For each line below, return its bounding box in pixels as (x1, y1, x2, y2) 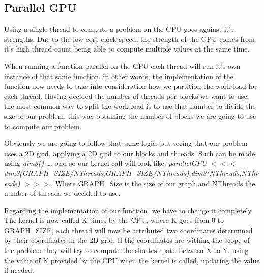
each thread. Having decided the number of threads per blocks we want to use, (4, 90, 249, 101)
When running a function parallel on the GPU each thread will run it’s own (4, 60, 241, 71)
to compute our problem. (4, 120, 82, 131)
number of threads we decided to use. (4, 188, 121, 198)
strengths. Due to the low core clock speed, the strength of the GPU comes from (4, 33, 255, 44)
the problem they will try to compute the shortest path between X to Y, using (4, 245, 249, 256)
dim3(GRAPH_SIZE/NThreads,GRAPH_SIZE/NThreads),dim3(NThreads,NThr (4, 167, 258, 178)
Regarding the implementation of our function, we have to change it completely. (4, 205, 253, 215)
